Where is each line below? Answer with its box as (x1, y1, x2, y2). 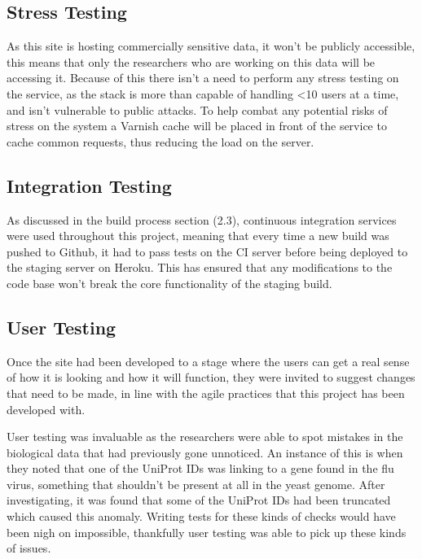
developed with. (7, 400, 86, 417)
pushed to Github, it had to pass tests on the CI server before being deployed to (7, 242, 408, 260)
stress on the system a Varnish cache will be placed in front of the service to (7, 117, 387, 134)
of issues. (7, 539, 51, 557)
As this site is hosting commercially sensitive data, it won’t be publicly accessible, (7, 37, 415, 55)
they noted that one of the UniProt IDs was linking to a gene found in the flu (7, 460, 394, 477)
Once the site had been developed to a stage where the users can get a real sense (7, 352, 410, 369)
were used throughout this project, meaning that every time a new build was (7, 227, 389, 244)
